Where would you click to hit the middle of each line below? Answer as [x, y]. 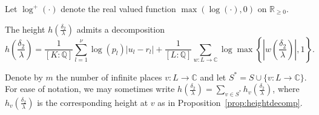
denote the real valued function [118, 8]
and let [213, 77]
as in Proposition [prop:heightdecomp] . [230, 102]
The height [25, 29]
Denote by [24, 77]
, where [286, 89]
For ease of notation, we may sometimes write [90, 89]
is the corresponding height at [93, 102]
